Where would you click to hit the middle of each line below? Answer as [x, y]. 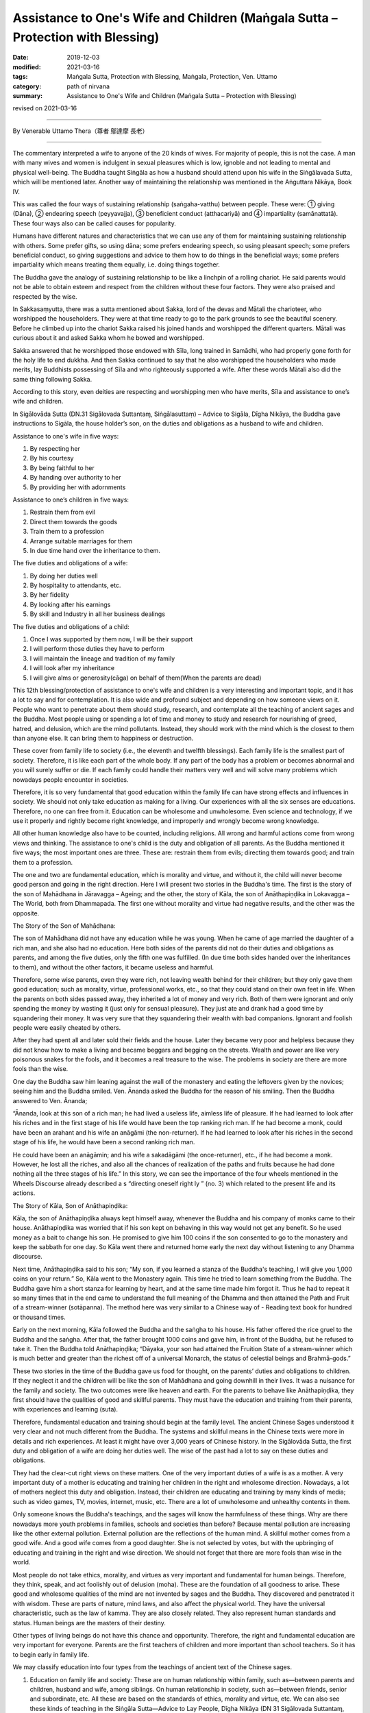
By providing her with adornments [78, 487]
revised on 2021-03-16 [45, 108]
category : [27, 86]
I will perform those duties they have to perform [97, 649]
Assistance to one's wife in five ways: [66, 436]
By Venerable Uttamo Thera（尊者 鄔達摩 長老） [81, 131]
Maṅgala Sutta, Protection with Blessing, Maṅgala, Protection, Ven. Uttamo [172, 77]
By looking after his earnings [70, 604]
